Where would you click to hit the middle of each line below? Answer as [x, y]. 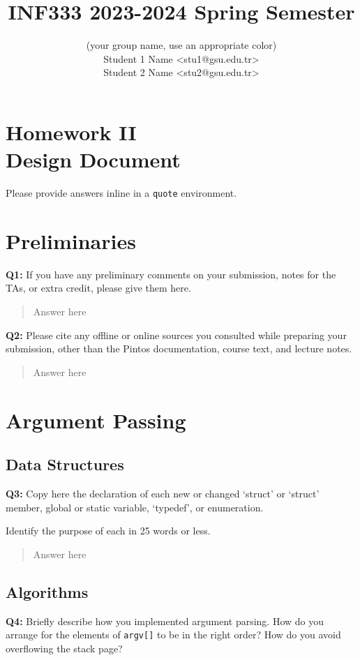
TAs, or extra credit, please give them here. [98, 288]
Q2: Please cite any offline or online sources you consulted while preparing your [176, 335]
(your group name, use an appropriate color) [181, 45]
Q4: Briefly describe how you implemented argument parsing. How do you [165, 621]
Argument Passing [96, 420]
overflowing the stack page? [64, 648]
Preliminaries [71, 240]
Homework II [71, 132]
